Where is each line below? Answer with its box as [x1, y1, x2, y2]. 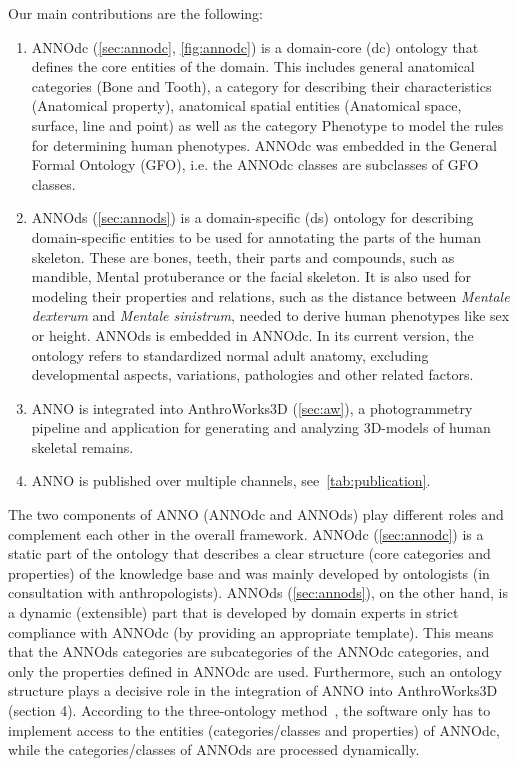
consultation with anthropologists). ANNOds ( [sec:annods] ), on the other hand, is [8, 582, 509, 603]
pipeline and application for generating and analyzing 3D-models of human [31, 417, 491, 438]
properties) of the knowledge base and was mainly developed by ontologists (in [8, 562, 490, 583]
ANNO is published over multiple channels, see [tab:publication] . [31, 470, 431, 491]
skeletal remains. [31, 436, 134, 457]
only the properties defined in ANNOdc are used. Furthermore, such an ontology [8, 660, 502, 681]
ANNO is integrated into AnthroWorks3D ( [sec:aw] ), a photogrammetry [31, 397, 473, 418]
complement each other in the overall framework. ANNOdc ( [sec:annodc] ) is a [8, 523, 484, 544]
